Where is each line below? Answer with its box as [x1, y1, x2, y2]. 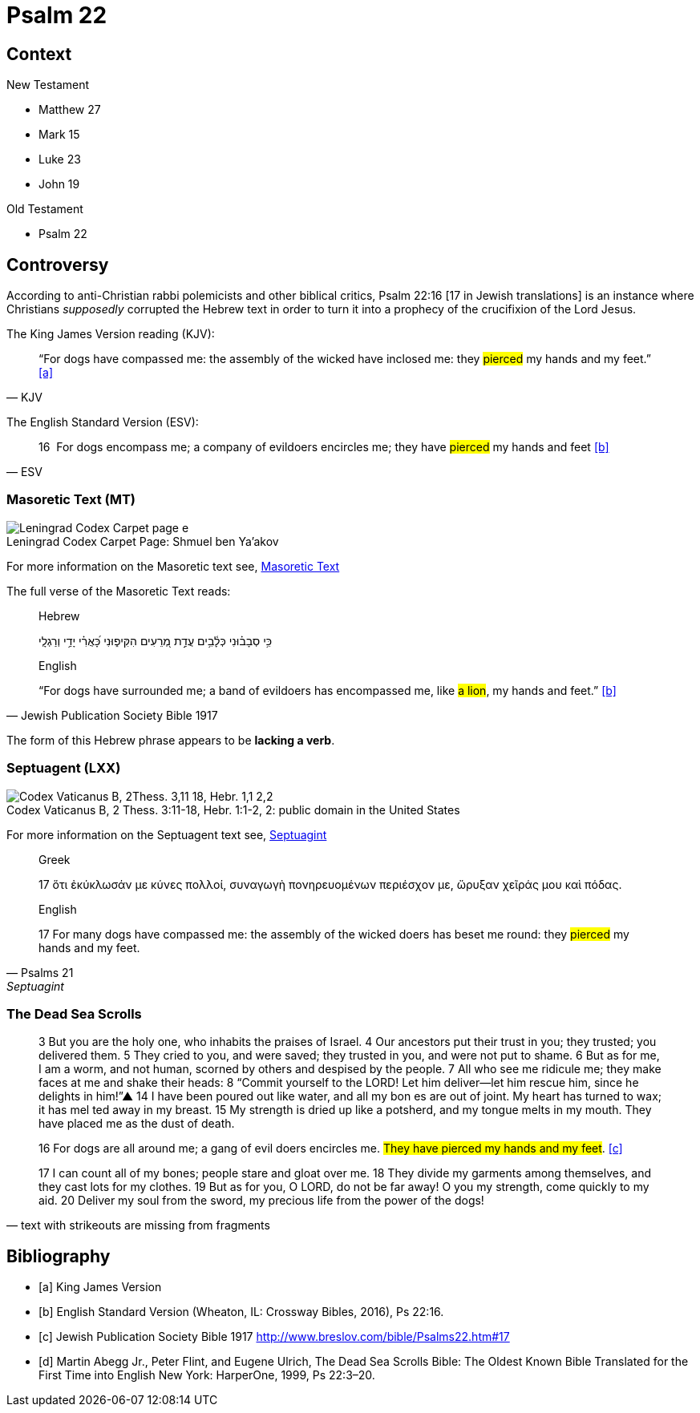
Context [6, 43, 72, 64]
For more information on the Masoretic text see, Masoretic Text [6, 559, 340, 573]
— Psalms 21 [6, 965, 74, 979]
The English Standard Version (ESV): [6, 415, 199, 430]
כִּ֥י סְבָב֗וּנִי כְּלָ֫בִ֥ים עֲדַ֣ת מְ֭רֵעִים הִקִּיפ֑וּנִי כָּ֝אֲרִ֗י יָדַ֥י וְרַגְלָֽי [38, 633, 273, 648]
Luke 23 [38, 152, 81, 167]
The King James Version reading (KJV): [6, 327, 215, 341]
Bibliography [6, 1245, 111, 1266]
